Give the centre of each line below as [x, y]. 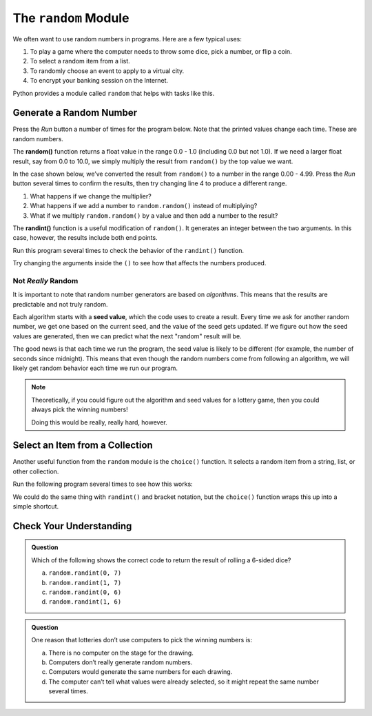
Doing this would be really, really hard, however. [100, 422]
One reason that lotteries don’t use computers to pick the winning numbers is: [142, 640]
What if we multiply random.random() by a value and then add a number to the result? [154, 215]
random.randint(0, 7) [85, 573]
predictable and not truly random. [60, 304]
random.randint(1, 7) [85, 583]
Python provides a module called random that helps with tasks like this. [114, 93]
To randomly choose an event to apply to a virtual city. [107, 71]
